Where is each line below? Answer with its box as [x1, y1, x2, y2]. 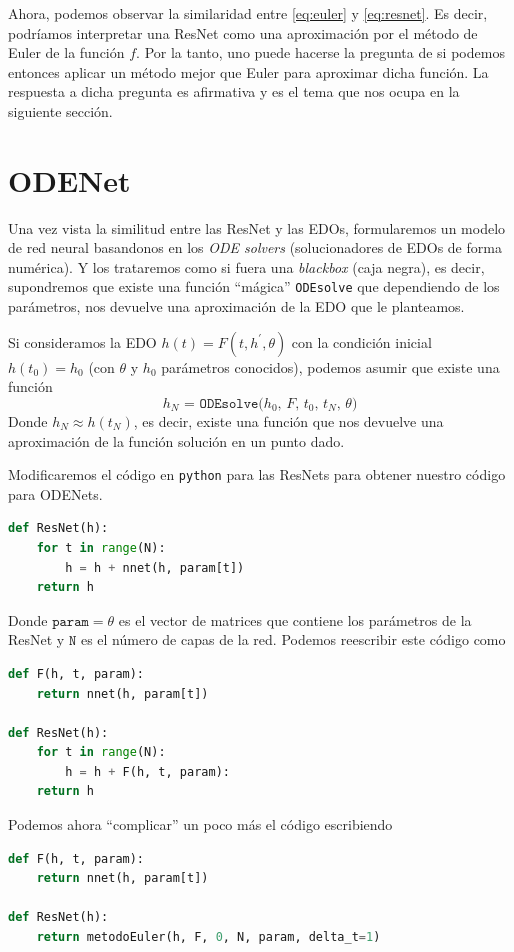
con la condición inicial [291, 331, 432, 352]
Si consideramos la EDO [8, 331, 157, 352]
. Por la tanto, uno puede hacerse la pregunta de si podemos [136, 42, 505, 63]
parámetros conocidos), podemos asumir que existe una [161, 356, 500, 377]
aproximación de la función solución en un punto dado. [8, 430, 345, 451]
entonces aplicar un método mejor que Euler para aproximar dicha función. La [8, 61, 489, 82]
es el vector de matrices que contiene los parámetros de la [118, 609, 472, 630]
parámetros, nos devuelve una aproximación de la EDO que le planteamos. [8, 296, 465, 317]
